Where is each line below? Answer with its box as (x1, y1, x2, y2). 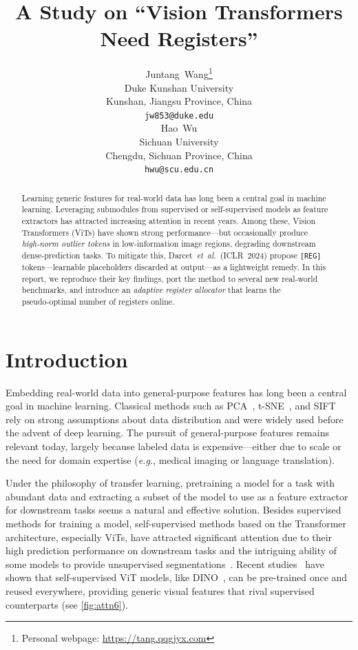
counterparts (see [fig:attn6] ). (6, 597, 128, 611)
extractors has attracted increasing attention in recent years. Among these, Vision (21, 214, 316, 226)
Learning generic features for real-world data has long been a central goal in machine (21, 192, 326, 203)
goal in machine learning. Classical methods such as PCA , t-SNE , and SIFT (6, 398, 336, 413)
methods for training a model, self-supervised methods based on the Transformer (6, 516, 347, 530)
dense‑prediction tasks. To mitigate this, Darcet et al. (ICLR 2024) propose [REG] (21, 249, 322, 261)
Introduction (6, 345, 128, 373)
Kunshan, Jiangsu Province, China (105, 94, 253, 108)
